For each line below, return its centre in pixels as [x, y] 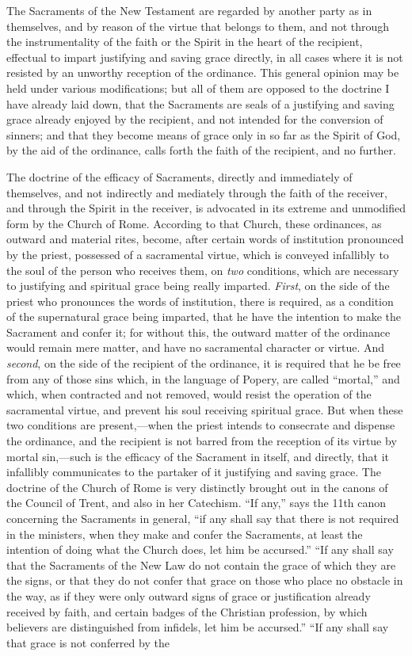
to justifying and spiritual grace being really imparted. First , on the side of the [198, 286]
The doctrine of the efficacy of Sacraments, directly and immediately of [179, 176]
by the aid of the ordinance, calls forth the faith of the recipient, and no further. [201, 150]
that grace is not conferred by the [88, 642]
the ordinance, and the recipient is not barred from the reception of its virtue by [202, 441]
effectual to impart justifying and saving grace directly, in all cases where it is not [205, 57]
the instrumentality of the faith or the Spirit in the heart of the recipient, [185, 42]
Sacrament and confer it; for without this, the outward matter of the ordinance [198, 332]
